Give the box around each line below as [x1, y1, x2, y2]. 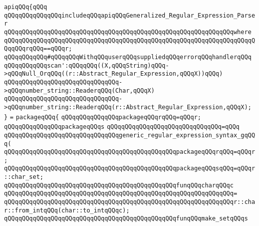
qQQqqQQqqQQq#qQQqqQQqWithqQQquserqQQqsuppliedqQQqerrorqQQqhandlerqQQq [4, 53, 251, 61]
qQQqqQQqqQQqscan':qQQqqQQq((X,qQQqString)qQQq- [4, 62, 169, 69]
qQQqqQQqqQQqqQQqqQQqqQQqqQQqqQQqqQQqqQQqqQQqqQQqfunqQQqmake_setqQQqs [4, 215, 248, 222]
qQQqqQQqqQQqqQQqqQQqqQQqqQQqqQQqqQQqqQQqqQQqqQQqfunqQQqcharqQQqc [4, 181, 234, 189]
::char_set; [4, 173, 44, 181]
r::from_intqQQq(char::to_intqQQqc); [4, 206, 130, 214]
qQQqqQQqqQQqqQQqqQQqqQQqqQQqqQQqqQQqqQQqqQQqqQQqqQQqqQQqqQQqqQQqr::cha [4, 198, 255, 206]
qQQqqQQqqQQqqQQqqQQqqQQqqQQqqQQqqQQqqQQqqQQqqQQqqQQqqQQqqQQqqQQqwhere [4, 28, 251, 36]
